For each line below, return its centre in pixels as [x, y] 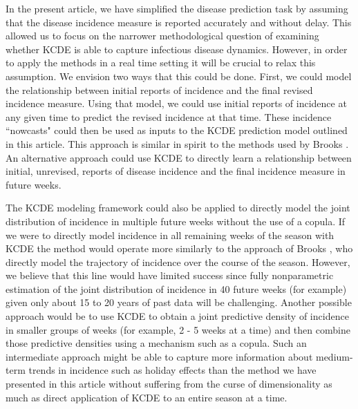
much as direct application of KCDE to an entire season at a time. [147, 397]
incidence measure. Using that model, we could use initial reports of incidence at [176, 103]
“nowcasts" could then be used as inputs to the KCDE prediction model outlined [177, 130]
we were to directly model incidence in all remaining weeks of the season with [170, 235]
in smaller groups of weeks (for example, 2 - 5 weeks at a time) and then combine [178, 329]
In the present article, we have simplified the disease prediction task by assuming [177, 8]
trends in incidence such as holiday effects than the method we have [172, 370]
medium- [334, 356]
